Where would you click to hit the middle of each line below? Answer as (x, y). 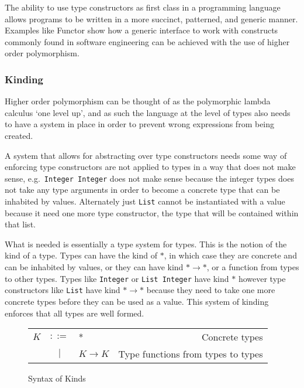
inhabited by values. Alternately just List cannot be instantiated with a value (145, 201)
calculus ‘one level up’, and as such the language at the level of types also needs (148, 112)
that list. (20, 224)
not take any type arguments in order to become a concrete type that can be (142, 190)
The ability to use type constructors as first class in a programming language (143, 7)
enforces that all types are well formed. (75, 313)
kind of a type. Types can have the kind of (81, 255)
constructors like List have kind (63, 290)
